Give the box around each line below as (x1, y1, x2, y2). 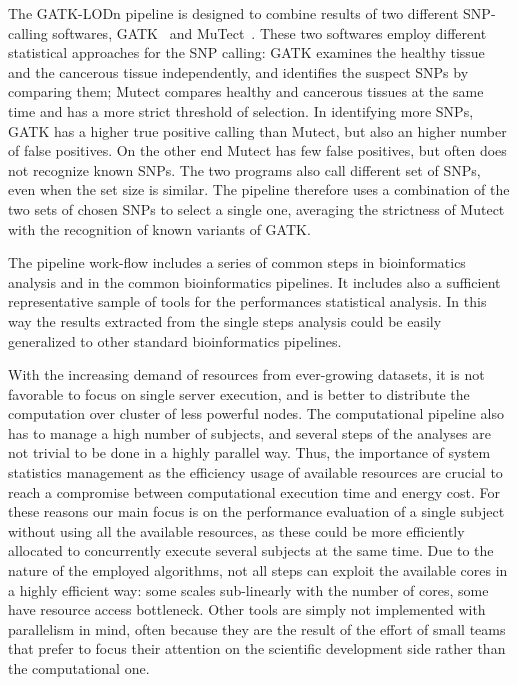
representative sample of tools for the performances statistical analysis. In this (8, 291, 487, 312)
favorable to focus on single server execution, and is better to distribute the (8, 383, 470, 404)
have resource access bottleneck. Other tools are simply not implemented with (8, 599, 486, 620)
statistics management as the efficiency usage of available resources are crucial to (8, 462, 503, 483)
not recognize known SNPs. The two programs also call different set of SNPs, (8, 159, 481, 180)
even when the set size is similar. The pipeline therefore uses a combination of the (8, 179, 510, 200)
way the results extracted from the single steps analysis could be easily (8, 310, 442, 331)
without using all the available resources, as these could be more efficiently (8, 520, 465, 541)
